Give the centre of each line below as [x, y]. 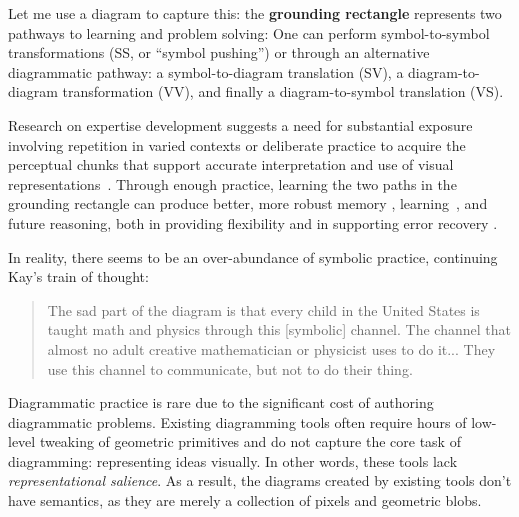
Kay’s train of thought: [78, 276]
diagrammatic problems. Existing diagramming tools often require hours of [237, 421]
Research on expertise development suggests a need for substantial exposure [240, 124]
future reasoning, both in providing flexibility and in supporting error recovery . [253, 222]
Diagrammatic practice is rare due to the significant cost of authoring [221, 402]
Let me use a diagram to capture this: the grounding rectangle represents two [255, 13]
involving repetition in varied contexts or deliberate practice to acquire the [237, 144]
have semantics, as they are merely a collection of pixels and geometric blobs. [245, 500]
